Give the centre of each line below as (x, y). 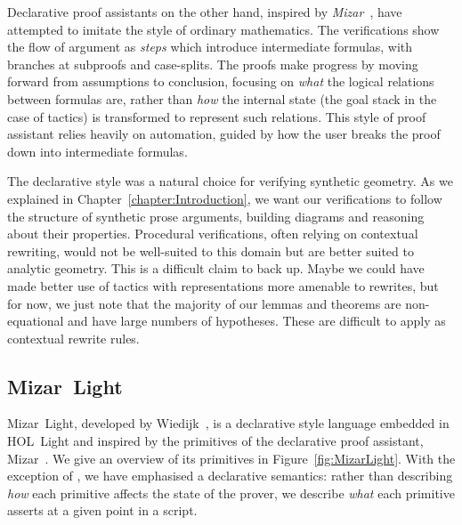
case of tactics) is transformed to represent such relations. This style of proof (217, 116)
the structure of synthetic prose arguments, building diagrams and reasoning (216, 216)
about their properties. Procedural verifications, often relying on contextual (213, 234)
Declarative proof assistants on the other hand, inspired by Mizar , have (205, 12)
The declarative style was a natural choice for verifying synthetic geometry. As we (230, 181)
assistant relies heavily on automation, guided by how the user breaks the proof (224, 134)
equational (36, 321)
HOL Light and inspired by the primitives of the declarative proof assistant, (215, 441)
